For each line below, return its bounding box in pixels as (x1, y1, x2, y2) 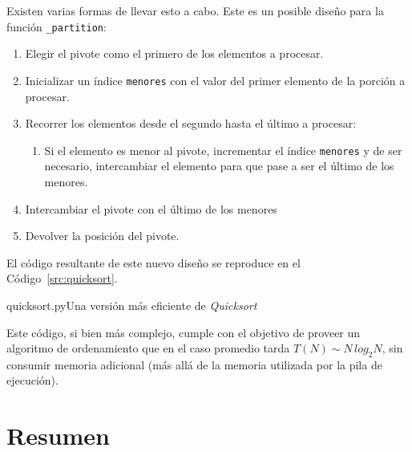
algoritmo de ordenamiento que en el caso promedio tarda (6, 340, 290, 356)
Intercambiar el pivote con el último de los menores (25, 200, 277, 217)
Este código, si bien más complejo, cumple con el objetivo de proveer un (6, 324, 361, 340)
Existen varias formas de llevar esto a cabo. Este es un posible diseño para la (6, 2, 384, 18)
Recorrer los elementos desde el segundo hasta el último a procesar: (25, 115, 357, 132)
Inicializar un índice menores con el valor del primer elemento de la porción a (25, 71, 406, 88)
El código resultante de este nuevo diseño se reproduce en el (6, 254, 301, 271)
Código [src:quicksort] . (6, 270, 118, 287)
